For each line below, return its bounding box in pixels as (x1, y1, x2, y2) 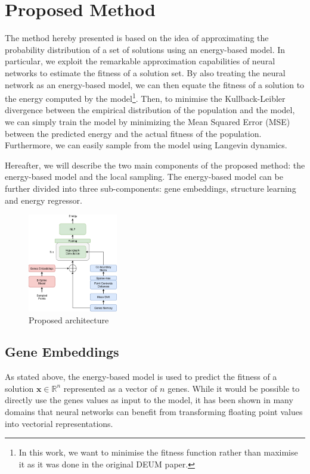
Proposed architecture (29, 313, 109, 326)
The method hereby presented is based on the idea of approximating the (5, 32, 269, 44)
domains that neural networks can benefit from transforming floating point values (5, 406, 303, 418)
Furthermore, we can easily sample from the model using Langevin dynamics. (5, 139, 287, 151)
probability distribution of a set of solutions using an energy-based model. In (5, 43, 286, 55)
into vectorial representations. (5, 417, 113, 429)
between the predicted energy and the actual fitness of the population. (5, 127, 262, 139)
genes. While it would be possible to (168, 382, 300, 394)
